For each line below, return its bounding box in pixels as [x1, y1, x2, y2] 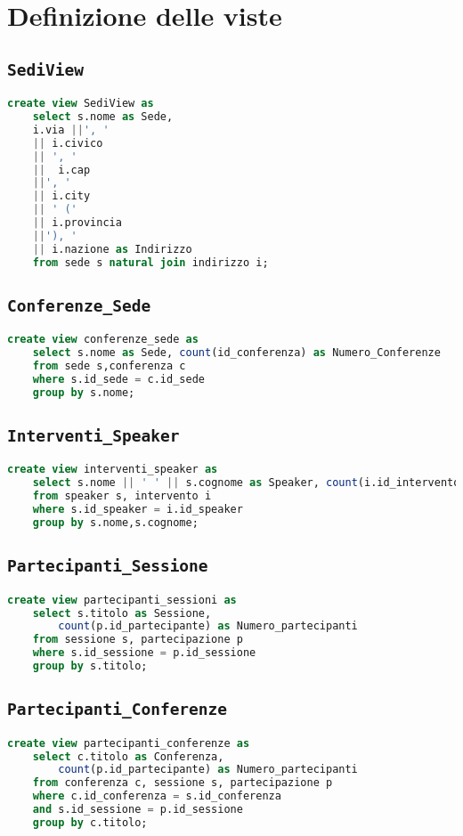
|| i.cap [32, 163, 91, 176]
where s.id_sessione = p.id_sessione [32, 646, 256, 660]
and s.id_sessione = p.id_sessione [32, 803, 243, 816]
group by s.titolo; [32, 660, 148, 672]
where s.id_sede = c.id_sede [32, 372, 205, 386]
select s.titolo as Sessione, [32, 606, 212, 620]
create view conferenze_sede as [7, 333, 199, 346]
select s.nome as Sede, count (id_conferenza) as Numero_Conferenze [32, 346, 441, 360]
